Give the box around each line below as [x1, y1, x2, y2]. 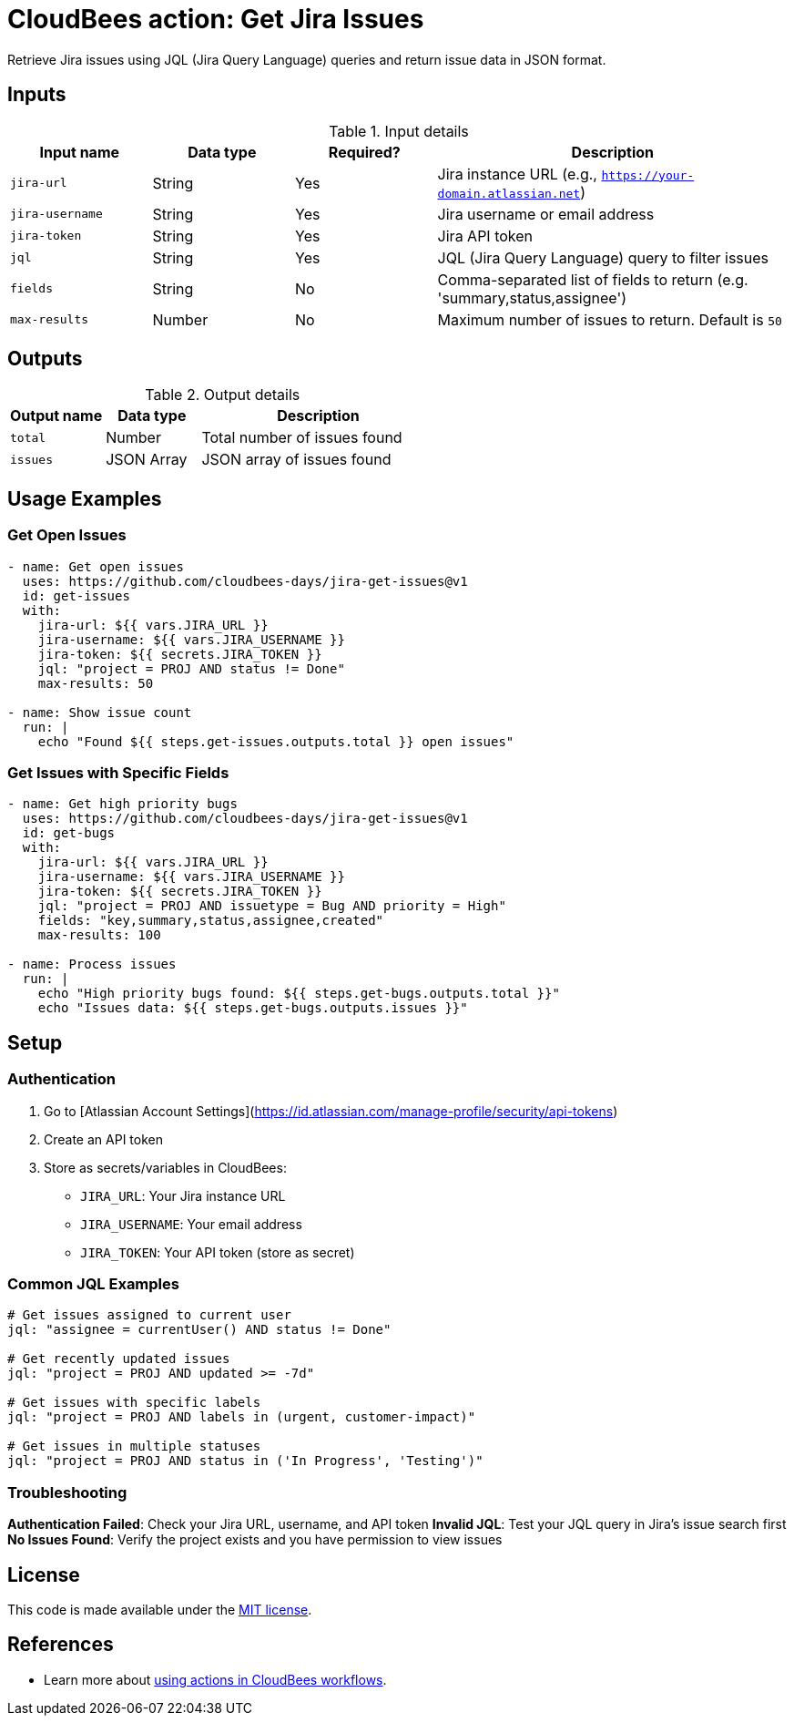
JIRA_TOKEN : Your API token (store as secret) [80, 1244, 355, 1260]
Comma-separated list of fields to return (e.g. [437, 270, 748, 289]
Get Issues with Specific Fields [7, 764, 229, 783]
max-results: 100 [37, 928, 161, 943]
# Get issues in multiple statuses [7, 1439, 261, 1454]
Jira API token [437, 226, 534, 245]
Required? [328, 142, 401, 161]
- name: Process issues [7, 957, 177, 972]
